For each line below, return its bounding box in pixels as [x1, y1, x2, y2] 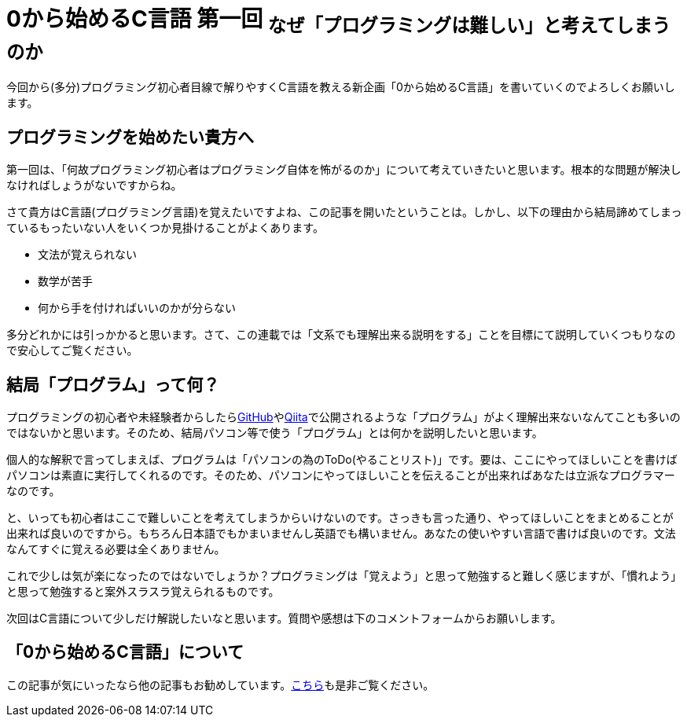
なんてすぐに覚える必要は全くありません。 [6, 542, 226, 556]
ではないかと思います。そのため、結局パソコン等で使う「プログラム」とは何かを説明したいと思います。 [6, 426, 543, 440]
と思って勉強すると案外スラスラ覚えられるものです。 [6, 585, 280, 599]
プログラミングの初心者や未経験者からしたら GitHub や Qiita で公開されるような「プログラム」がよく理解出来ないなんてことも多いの [6, 410, 681, 424]
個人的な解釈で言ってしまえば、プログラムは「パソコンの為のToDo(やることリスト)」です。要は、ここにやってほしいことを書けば [6, 453, 678, 467]
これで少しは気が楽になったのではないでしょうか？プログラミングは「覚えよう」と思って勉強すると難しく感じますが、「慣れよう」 [6, 569, 682, 583]
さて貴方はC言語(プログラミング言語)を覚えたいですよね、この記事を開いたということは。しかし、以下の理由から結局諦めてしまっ [6, 205, 682, 219]
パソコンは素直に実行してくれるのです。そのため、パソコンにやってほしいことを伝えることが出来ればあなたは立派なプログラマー [6, 468, 675, 483]
